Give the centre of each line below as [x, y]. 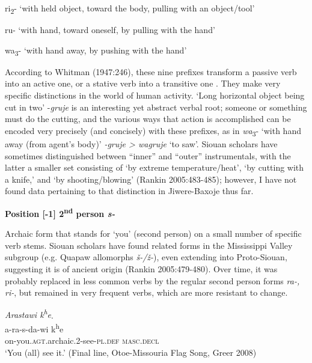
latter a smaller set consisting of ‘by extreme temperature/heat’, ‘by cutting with [154, 167]
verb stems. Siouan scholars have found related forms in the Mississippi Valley [149, 245]
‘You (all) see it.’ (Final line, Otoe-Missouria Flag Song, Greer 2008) [131, 352]
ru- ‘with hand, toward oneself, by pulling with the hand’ [110, 30]
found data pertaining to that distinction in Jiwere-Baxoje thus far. [129, 191]
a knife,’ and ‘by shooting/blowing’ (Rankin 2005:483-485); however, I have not [151, 179]
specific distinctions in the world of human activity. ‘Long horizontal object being [155, 95]
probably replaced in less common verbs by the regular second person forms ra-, [152, 280]
